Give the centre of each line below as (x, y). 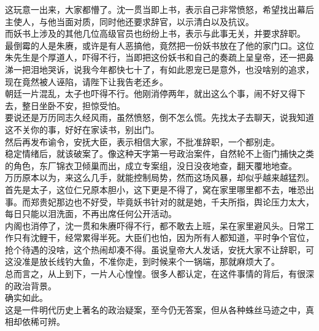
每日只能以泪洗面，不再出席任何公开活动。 (91, 214)
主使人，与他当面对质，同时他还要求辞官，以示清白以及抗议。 (129, 21)
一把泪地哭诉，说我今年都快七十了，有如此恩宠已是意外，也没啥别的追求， (163, 69)
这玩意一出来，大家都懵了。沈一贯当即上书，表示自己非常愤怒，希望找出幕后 (159, 9)
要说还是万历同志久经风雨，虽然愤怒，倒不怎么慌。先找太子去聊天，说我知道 (159, 117)
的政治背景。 (31, 285)
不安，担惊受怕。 (90, 105)
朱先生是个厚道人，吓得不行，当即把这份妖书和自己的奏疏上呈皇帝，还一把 (155, 57)
